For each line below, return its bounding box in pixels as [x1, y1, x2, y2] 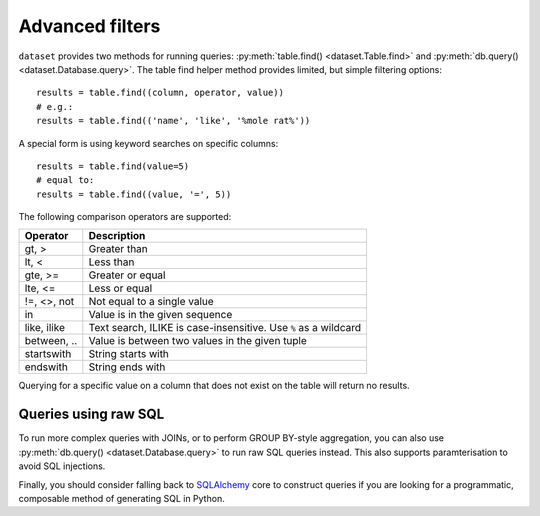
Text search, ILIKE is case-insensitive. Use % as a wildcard [88, 321, 362, 335]
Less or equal [88, 281, 153, 295]
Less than [88, 255, 135, 269]
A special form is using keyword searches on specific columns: [18, 137, 279, 149]
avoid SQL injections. [18, 460, 106, 472]
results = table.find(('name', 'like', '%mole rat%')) [36, 115, 311, 127]
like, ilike [24, 321, 65, 335]
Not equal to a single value [88, 295, 214, 309]
